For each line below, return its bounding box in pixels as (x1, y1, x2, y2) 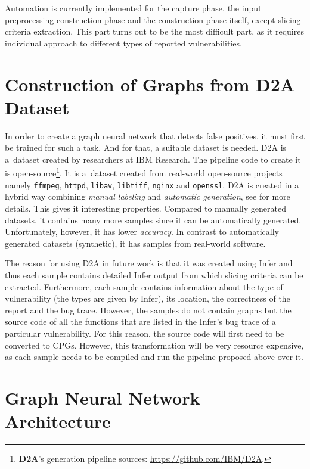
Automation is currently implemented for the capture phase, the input (5, 2, 262, 14)
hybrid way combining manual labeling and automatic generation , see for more (5, 190, 290, 203)
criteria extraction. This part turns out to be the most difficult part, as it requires (5, 25, 304, 38)
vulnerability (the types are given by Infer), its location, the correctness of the (5, 292, 290, 305)
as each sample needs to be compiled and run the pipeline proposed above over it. (5, 350, 303, 363)
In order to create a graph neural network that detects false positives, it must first (5, 129, 305, 142)
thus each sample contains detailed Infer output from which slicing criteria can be (5, 268, 303, 281)
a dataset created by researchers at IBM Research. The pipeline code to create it (5, 153, 301, 165)
